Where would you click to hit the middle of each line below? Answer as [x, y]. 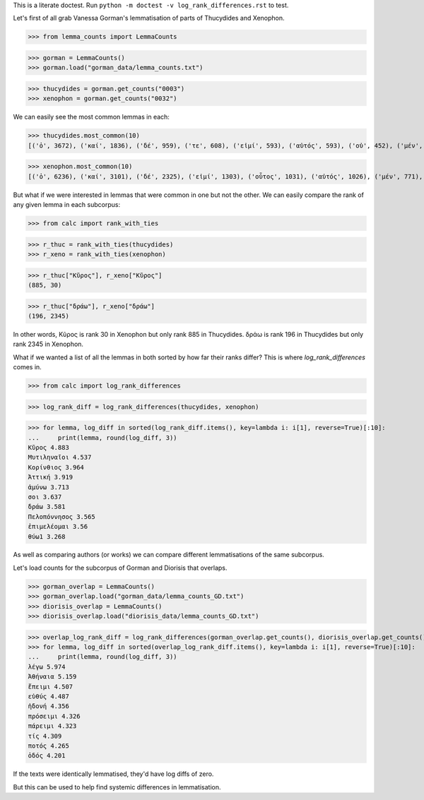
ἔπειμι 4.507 [51, 686]
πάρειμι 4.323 [52, 726]
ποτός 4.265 [49, 746]
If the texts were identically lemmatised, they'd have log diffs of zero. [113, 774]
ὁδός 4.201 [47, 756]
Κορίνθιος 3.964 [56, 467]
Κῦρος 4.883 [49, 447]
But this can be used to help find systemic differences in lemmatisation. [117, 787]
